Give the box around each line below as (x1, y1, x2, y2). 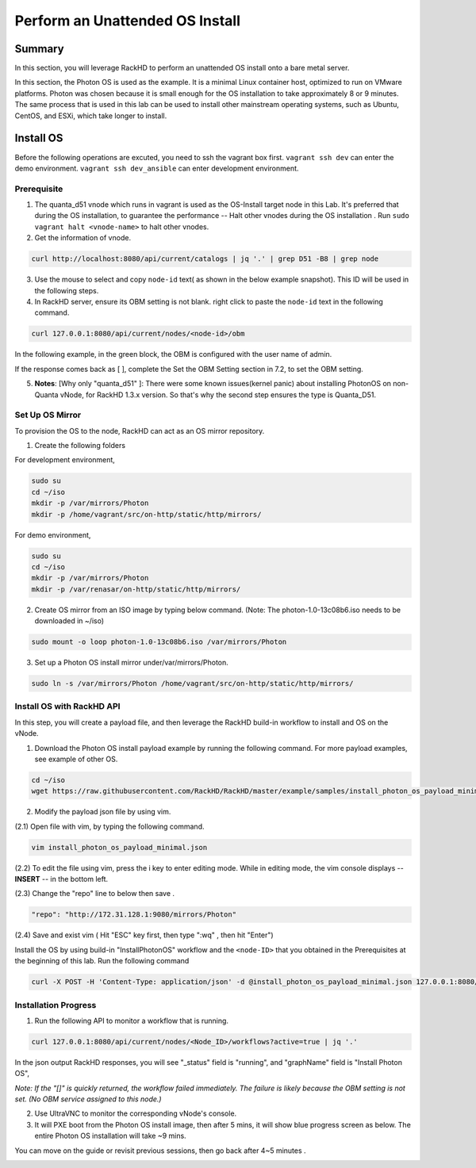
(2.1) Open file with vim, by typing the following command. (14, 821, 205, 831)
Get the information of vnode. (34, 233, 131, 243)
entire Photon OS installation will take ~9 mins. (34, 1131, 186, 1141)
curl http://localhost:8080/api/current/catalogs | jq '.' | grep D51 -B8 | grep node (31, 255, 379, 263)
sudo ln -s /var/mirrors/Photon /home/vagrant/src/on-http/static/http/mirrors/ (31, 679, 354, 688)
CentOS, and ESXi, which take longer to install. (14, 111, 167, 121)
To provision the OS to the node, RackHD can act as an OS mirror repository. (14, 426, 265, 435)
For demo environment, (14, 530, 91, 539)
